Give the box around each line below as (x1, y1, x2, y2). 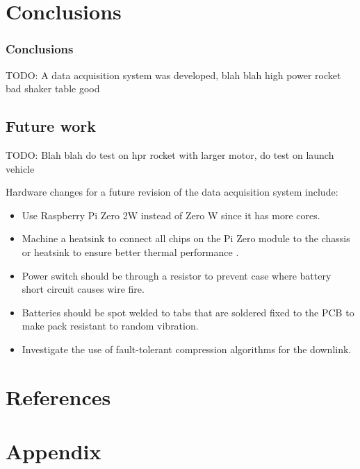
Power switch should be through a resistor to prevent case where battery (22, 268, 332, 282)
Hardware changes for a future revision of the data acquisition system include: (6, 185, 338, 199)
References (6, 382, 111, 411)
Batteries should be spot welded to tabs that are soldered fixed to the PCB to (22, 305, 354, 319)
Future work (6, 115, 97, 137)
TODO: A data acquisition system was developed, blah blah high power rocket (6, 67, 341, 82)
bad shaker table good (6, 81, 100, 96)
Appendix (6, 437, 101, 466)
